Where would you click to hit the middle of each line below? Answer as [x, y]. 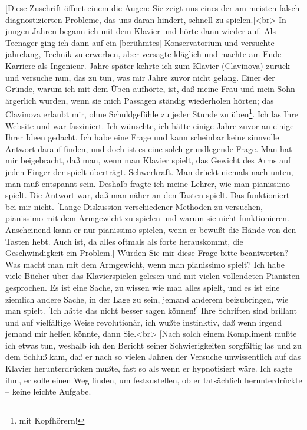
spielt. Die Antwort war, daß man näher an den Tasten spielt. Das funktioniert [148, 195]
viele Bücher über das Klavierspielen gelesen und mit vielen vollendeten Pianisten [153, 276]
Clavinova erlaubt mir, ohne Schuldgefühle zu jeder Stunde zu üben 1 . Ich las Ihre [152, 113]
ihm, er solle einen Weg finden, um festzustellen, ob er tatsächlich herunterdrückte [154, 380]
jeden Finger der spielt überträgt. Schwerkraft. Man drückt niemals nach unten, [149, 171]
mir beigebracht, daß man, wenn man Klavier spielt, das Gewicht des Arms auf [148, 160]
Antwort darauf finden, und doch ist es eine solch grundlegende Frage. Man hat [149, 148]
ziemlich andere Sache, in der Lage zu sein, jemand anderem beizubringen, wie [147, 299]
